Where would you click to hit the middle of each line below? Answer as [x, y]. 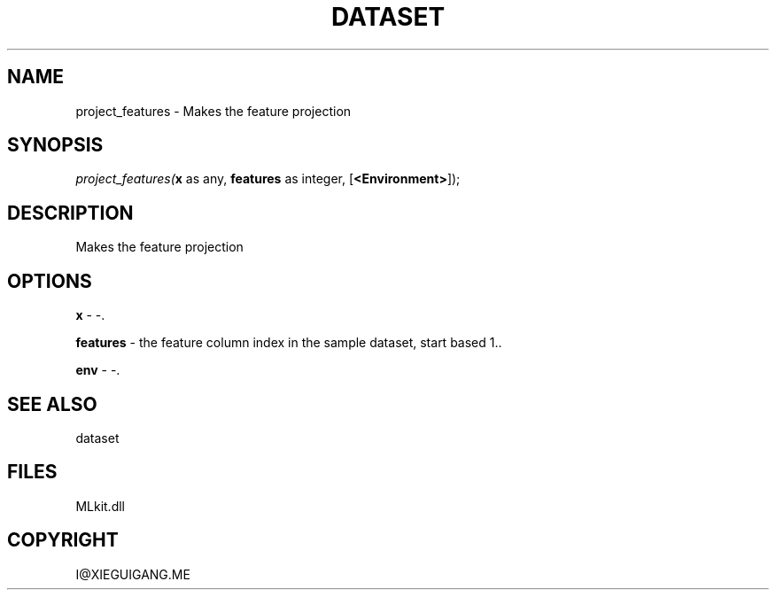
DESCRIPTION [70, 213]
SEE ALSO [52, 404]
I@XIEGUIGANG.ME [133, 574]
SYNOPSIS [55, 145]
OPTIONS [50, 281]
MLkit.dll [100, 506]
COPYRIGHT [63, 540]
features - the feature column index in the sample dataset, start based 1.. [289, 343]
